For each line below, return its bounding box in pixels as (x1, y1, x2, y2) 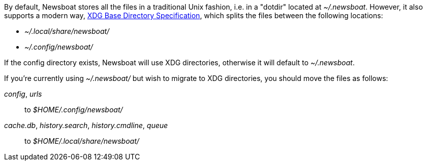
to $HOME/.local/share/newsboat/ (24, 137, 139, 145)
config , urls (4, 90, 42, 98)
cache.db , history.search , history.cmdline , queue (4, 121, 168, 130)
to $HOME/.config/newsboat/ (24, 105, 123, 114)
